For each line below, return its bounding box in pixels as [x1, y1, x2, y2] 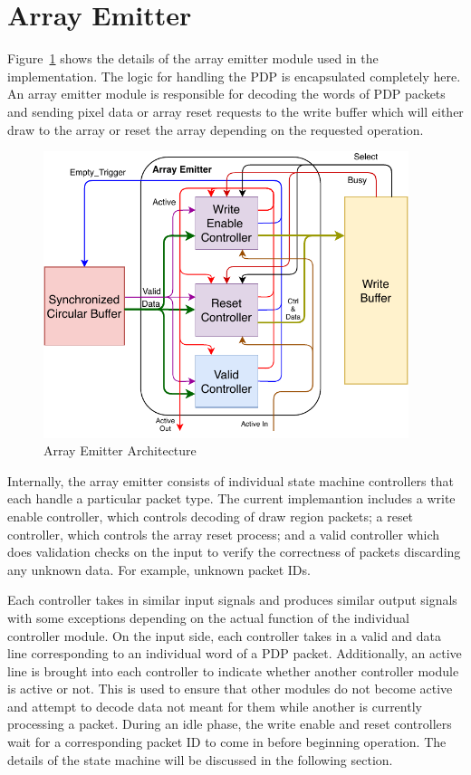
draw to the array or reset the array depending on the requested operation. [7, 120, 424, 139]
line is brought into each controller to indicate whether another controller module [7, 661, 459, 680]
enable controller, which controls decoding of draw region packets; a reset [7, 506, 414, 525]
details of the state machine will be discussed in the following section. [7, 750, 393, 769]
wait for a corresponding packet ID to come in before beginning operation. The [7, 732, 447, 751]
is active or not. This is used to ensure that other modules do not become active [7, 679, 453, 698]
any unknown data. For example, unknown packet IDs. [7, 560, 311, 579]
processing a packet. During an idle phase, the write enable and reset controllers [7, 714, 452, 733]
